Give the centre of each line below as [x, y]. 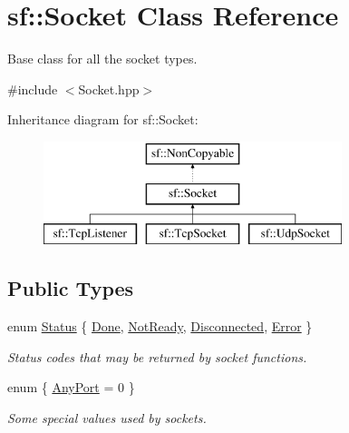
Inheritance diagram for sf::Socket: [103, 119]
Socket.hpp [109, 89]
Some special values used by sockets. [107, 417]
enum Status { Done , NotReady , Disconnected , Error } [160, 326]
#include [33, 89]
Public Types [71, 288]
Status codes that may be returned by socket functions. [157, 356]
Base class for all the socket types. [102, 59]
